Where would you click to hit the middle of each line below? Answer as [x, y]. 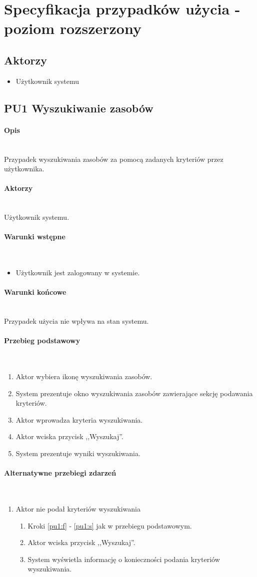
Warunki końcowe [35, 292]
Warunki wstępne [35, 237]
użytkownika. [24, 169]
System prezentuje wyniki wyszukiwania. [78, 453]
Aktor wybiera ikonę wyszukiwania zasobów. [84, 376]
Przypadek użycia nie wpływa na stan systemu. [76, 321]
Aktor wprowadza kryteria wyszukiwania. [79, 419]
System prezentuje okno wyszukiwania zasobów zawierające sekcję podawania [134, 393]
